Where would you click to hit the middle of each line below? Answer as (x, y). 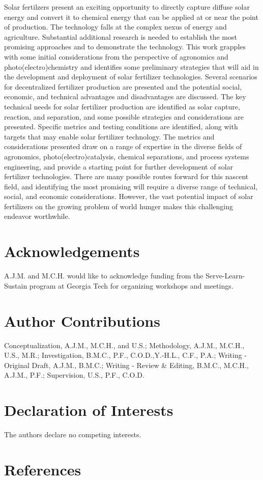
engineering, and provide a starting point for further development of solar (119, 166)
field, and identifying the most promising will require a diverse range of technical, (131, 186)
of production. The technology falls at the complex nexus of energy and (115, 27)
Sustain (16, 285)
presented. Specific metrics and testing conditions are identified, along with (121, 126)
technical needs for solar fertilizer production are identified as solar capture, (122, 106)
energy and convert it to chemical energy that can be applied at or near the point (131, 17)
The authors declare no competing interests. (73, 434)
